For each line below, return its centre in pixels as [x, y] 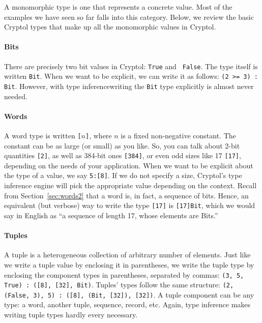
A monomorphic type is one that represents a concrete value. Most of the [118, 7]
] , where [99, 135]
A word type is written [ [43, 135]
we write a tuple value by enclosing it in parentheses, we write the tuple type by [129, 264]
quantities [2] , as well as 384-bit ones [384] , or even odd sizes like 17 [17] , [123, 155]
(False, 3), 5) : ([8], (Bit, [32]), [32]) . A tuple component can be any [129, 294]
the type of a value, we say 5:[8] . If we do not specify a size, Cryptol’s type [123, 175]
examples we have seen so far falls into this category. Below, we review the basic [129, 17]
